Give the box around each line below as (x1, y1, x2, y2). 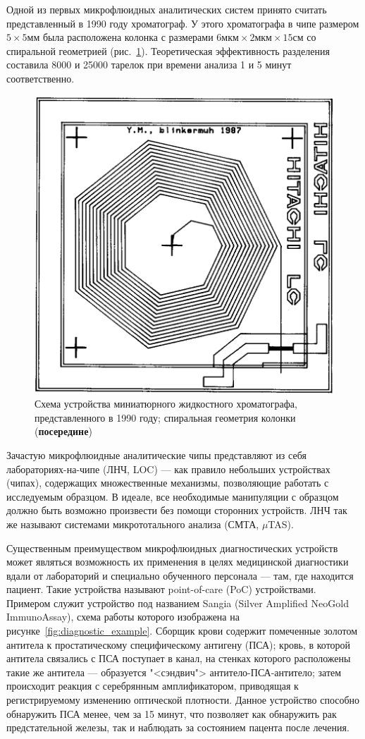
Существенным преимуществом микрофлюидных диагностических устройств (6, 540, 338, 555)
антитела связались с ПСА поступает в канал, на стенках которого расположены (6, 651, 351, 666)
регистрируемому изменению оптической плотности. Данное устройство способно (6, 692, 360, 707)
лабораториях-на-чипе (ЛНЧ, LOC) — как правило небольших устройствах (6, 461, 330, 476)
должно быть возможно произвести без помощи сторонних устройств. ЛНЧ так (6, 503, 347, 518)
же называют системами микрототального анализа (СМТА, (6, 516, 259, 531)
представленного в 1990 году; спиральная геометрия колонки (35, 410, 296, 425)
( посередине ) (35, 424, 92, 439)
